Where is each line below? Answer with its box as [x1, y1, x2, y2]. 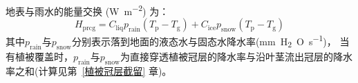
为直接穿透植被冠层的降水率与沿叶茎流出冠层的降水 [120, 49, 352, 64]
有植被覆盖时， [6, 49, 73, 64]
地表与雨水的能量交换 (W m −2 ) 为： [6, 2, 169, 18]
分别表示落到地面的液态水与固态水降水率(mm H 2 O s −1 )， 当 [71, 32, 350, 50]
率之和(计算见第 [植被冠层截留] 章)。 [6, 63, 172, 78]
